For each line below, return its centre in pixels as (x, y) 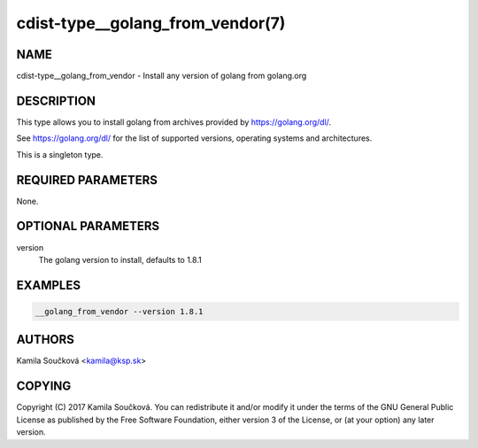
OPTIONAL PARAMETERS (88, 226)
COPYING (44, 386)
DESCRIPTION (56, 100)
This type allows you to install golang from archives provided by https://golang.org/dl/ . (174, 122)
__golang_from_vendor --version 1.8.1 (119, 311)
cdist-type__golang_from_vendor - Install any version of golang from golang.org (162, 76)
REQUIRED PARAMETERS (87, 180)
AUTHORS (46, 340)
